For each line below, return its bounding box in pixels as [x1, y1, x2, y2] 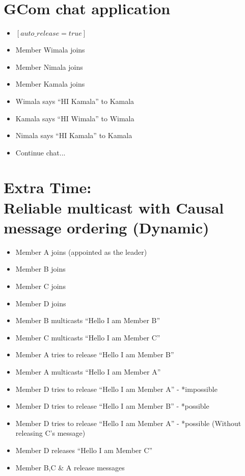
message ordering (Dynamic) [4, 217, 209, 237]
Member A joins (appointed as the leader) [15, 246, 147, 257]
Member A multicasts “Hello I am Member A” [15, 366, 161, 377]
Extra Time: [4, 177, 92, 198]
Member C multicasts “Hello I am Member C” [15, 332, 160, 342]
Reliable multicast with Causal [4, 197, 224, 218]
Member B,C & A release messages [15, 462, 125, 472]
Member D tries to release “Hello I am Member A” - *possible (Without [15, 417, 241, 428]
